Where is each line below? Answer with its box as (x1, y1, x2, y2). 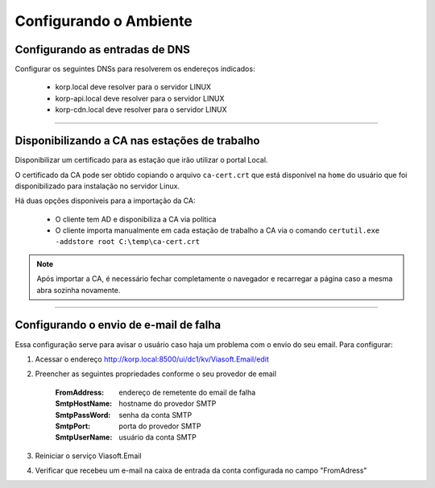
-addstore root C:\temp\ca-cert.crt (55, 238, 201, 246)
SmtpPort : (55, 421, 91, 431)
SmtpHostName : (55, 399, 113, 408)
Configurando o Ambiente (14, 12, 193, 30)
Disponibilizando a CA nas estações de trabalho (14, 134, 260, 148)
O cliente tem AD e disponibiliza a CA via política (55, 214, 217, 224)
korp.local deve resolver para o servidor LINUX (55, 82, 212, 92)
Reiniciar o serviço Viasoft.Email (35, 451, 142, 461)
